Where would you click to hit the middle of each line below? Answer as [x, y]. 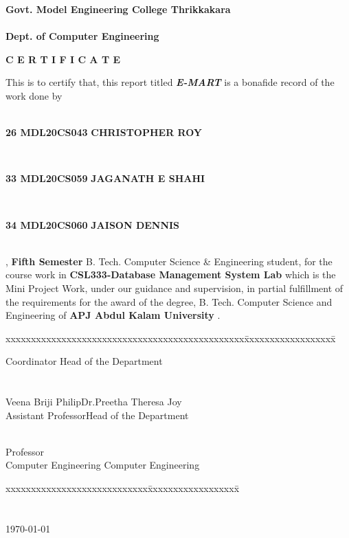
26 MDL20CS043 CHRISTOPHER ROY [104, 132]
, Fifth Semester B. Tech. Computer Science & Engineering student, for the [169, 261]
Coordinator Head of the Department [84, 361]
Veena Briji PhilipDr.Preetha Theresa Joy [94, 402]
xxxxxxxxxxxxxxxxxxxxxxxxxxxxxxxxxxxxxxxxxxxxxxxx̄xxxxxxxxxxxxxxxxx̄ [171, 338]
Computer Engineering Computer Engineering [103, 465]
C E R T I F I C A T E [63, 59]
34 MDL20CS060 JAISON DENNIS [93, 224]
